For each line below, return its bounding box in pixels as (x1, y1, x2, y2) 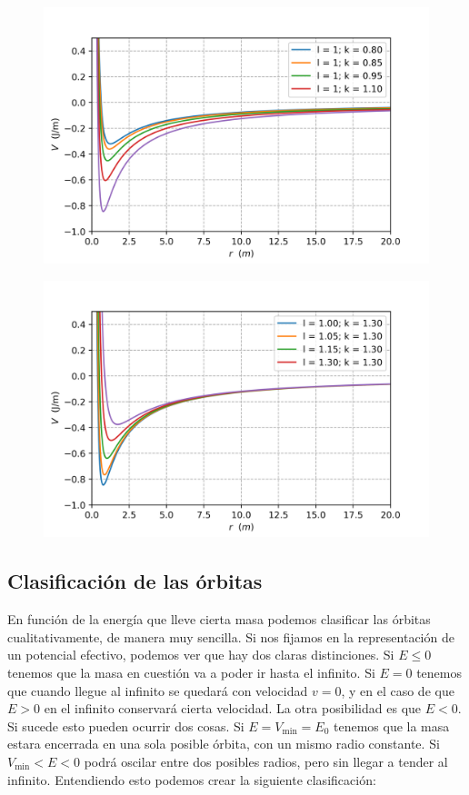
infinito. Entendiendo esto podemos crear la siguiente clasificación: (7, 770, 376, 789)
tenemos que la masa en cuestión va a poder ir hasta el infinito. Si (7, 662, 375, 681)
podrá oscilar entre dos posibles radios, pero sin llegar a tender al (84, 751, 448, 770)
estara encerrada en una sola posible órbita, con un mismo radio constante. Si (7, 734, 440, 753)
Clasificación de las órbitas (7, 567, 263, 595)
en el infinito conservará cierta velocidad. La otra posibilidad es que (44, 699, 422, 718)
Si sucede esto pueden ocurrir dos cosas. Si (7, 716, 244, 735)
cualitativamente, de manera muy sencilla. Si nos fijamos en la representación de (7, 627, 454, 646)
